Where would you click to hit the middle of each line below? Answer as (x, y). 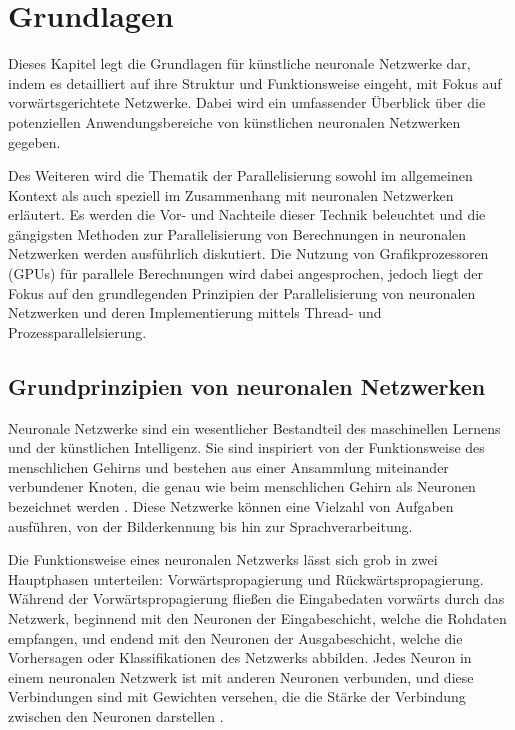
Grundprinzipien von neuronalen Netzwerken (247, 385)
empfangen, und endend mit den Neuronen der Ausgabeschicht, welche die (235, 637)
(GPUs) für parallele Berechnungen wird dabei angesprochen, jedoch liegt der (245, 273)
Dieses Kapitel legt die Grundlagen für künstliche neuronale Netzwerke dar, (239, 63)
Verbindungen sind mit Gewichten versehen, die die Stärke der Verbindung (237, 696)
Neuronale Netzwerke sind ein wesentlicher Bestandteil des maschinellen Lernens (254, 427)
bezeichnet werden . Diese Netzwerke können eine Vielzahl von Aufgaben (231, 506)
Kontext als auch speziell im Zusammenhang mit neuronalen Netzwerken (231, 194)
